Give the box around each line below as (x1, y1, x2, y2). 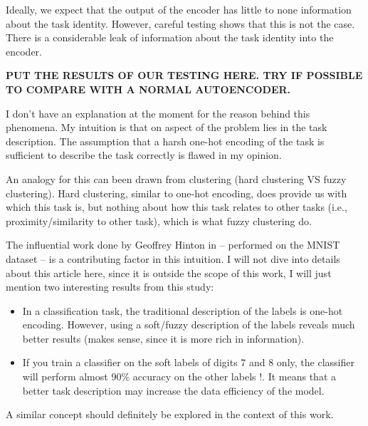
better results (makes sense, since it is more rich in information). (22, 331, 305, 346)
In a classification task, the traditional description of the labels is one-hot (22, 303, 343, 318)
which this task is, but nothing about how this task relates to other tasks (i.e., (6, 199, 347, 214)
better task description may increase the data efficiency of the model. (22, 383, 325, 398)
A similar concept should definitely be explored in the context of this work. (6, 407, 334, 422)
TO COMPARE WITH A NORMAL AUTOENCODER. (6, 81, 291, 96)
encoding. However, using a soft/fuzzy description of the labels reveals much (22, 317, 355, 332)
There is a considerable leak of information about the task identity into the (6, 30, 334, 45)
